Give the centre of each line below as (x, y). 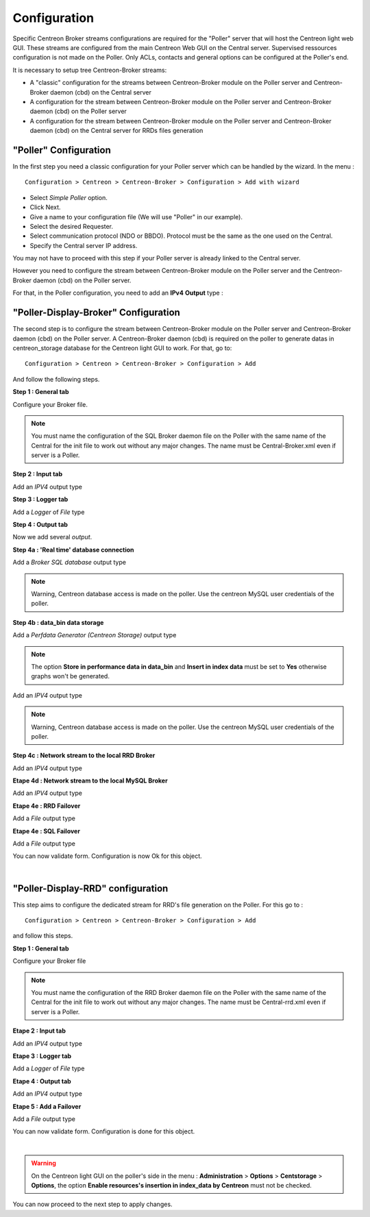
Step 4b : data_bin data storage (58, 622)
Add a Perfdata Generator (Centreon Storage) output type (95, 635)
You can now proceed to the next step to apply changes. (92, 1204)
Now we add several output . (52, 537)
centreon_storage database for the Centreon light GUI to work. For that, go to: (122, 348)
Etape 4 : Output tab (42, 1081)
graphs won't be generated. (70, 676)
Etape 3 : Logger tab (42, 1056)
